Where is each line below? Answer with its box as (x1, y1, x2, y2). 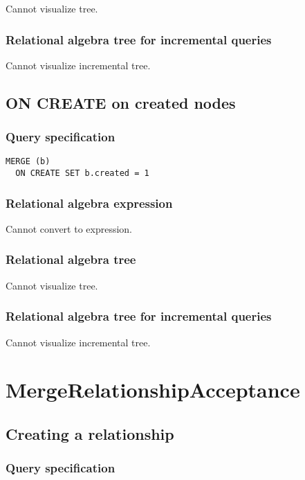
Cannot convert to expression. (6, 221, 133, 235)
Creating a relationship (6, 423, 174, 444)
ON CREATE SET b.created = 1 (15, 168, 149, 179)
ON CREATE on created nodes (6, 91, 236, 113)
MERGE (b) (6, 157, 50, 167)
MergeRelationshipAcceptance (6, 375, 300, 404)
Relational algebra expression (6, 194, 173, 211)
